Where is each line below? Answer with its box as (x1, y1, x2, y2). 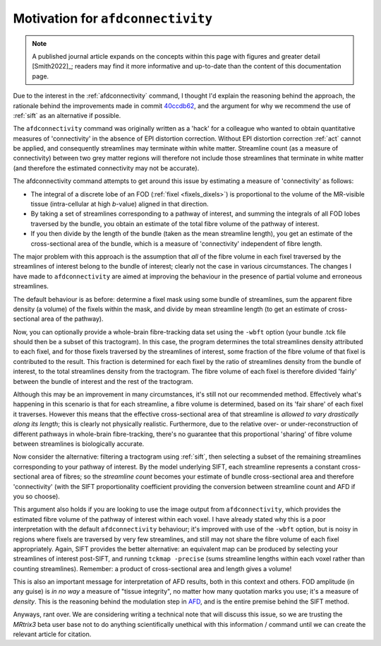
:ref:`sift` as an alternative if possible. (13, 111, 121, 119)
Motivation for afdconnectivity (13, 11, 213, 26)
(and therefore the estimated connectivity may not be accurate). (13, 163, 200, 172)
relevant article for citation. (13, 630, 92, 639)
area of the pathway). (41, 315, 104, 323)
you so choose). (13, 492, 60, 500)
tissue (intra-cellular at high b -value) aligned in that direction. (30, 200, 209, 209)
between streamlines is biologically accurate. (13, 440, 145, 448)
